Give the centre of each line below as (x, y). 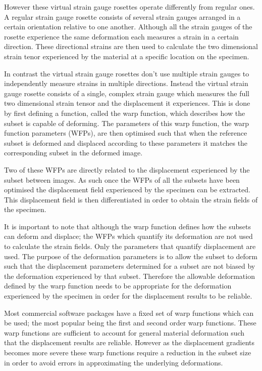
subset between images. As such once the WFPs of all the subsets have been (122, 179)
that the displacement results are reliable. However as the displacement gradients (129, 342)
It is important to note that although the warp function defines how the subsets (127, 226)
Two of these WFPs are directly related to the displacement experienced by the (127, 169)
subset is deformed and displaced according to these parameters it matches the (126, 142)
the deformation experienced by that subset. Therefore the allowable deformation (129, 276)
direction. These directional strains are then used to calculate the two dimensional (131, 46)
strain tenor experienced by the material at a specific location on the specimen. (127, 56)
